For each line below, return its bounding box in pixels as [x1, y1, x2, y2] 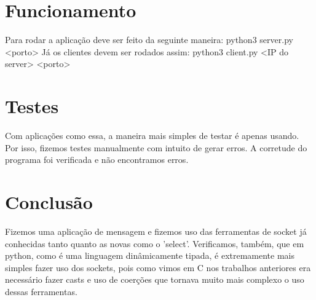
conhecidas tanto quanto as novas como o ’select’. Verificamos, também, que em [5, 237, 304, 250]
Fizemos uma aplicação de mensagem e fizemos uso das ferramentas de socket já [5, 224, 307, 237]
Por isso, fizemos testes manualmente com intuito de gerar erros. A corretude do [5, 141, 307, 154]
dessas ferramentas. [5, 285, 77, 298]
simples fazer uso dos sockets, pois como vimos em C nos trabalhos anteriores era [5, 261, 311, 274]
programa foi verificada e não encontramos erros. [5, 153, 189, 166]
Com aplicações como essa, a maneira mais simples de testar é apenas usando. [5, 129, 299, 142]
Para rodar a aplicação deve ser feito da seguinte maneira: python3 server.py [5, 33, 293, 46]
